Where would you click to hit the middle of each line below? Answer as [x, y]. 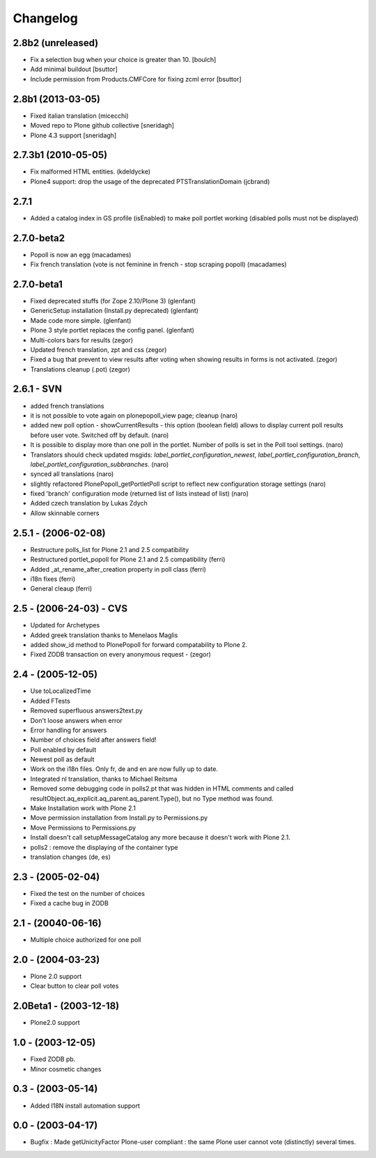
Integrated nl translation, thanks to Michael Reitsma [104, 779]
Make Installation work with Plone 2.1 [83, 808]
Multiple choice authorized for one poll [86, 940]
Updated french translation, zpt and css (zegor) [99, 349]
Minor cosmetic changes [66, 1069]
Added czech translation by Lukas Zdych [89, 503]
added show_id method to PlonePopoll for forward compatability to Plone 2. [139, 645]
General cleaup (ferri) [61, 588]
